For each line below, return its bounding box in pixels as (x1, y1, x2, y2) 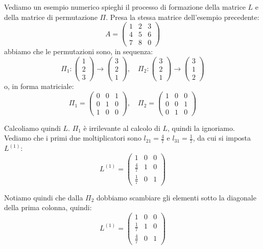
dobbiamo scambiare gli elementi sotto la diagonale (97, 192, 256, 202)
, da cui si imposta (193, 132, 251, 143)
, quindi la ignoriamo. (168, 122, 235, 133)
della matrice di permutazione (4, 11, 98, 22)
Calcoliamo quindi (4, 122, 61, 133)
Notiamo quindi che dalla (4, 192, 83, 202)
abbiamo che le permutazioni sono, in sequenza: (4, 46, 153, 57)
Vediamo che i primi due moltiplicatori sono (4, 132, 141, 143)
